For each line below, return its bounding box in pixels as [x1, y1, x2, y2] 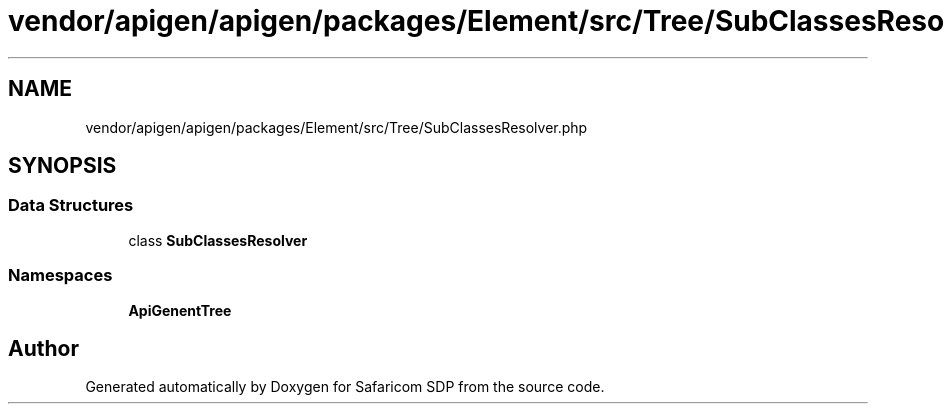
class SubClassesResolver [128, 231, 308, 249]
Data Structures [8, 195, 134, 216]
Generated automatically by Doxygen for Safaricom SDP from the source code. [85, 378, 605, 396]
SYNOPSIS [8, 153, 117, 179]
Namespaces [8, 265, 113, 286]
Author [8, 335, 79, 361]
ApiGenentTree [128, 301, 232, 319]
